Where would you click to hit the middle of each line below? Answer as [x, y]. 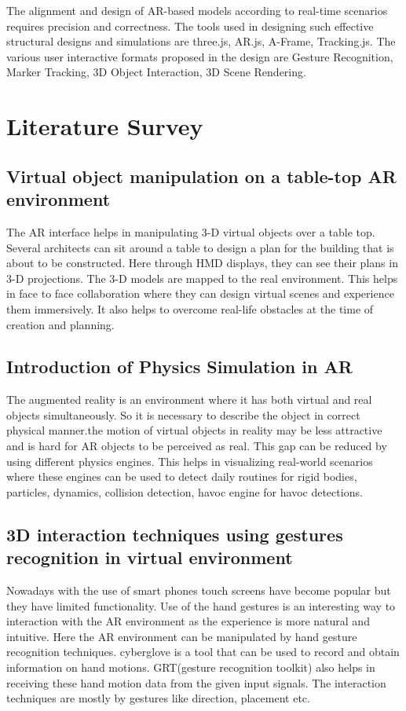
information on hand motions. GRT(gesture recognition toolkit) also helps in [191, 667]
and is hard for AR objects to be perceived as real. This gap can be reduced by [197, 446]
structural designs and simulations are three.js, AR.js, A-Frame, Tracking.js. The [201, 41]
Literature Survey [105, 126]
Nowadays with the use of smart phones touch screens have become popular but [199, 590]
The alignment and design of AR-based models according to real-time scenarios [197, 10]
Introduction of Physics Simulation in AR [179, 366]
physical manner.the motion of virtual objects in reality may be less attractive [194, 430]
